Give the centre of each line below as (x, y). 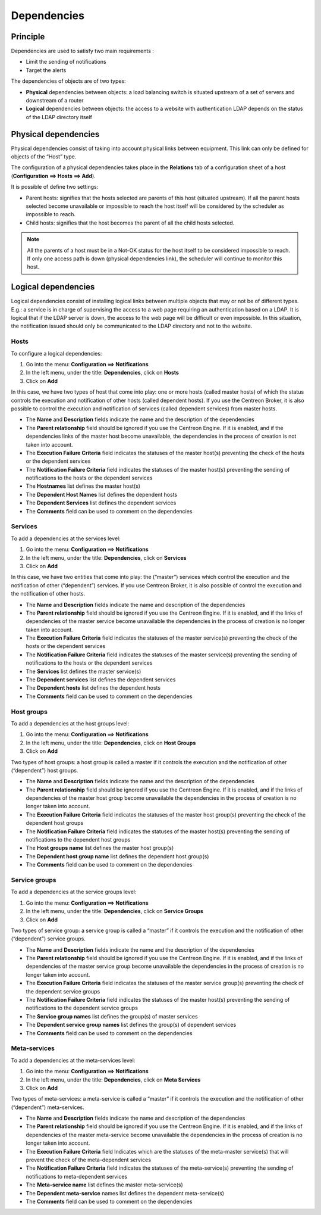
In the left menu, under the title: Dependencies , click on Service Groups (114, 911)
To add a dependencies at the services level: (66, 538)
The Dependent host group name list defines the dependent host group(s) (117, 856)
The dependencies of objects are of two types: (68, 81)
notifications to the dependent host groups (78, 840)
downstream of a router (55, 101)
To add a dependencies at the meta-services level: (73, 1060)
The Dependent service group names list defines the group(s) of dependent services (131, 1025)
